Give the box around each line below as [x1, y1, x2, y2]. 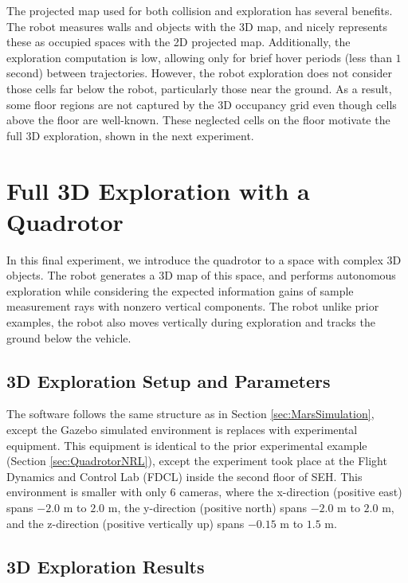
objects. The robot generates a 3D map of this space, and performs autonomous [6, 267, 396, 284]
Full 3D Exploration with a [6, 174, 310, 206]
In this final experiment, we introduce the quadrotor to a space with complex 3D [6, 251, 402, 268]
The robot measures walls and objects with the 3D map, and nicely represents [6, 18, 387, 34]
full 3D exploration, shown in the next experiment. [6, 127, 254, 143]
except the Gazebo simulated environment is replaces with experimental [6, 421, 358, 438]
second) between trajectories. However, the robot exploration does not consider [6, 65, 392, 81]
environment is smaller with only [6, 483, 167, 500]
